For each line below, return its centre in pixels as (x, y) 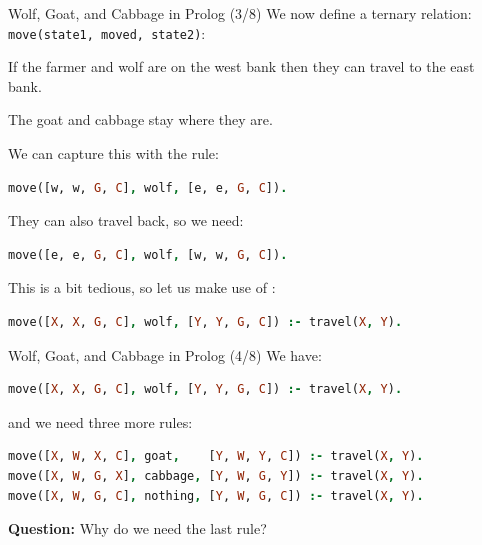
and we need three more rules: (100, 421)
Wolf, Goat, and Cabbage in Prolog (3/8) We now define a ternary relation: (240, 13)
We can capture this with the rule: (113, 153)
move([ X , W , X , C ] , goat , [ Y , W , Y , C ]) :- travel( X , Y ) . (216, 456)
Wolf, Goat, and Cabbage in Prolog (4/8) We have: (165, 354)
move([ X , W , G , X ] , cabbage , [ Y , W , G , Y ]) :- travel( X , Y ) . (216, 475)
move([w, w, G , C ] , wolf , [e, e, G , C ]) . (148, 187)
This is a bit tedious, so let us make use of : (142, 287)
